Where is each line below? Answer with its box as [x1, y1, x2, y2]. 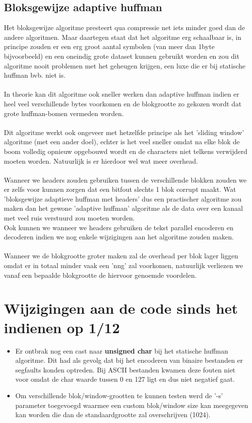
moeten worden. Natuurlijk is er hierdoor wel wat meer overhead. [4, 155, 198, 166]
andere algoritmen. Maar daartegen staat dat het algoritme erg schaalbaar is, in [4, 32, 241, 42]
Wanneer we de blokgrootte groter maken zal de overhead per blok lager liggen [4, 251, 238, 261]
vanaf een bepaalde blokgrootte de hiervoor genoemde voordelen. [4, 270, 197, 280]
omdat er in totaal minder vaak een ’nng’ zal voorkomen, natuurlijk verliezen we [4, 260, 243, 271]
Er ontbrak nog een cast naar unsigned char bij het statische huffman [15, 345, 228, 355]
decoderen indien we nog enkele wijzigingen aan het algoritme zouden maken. [4, 232, 234, 242]
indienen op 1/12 [4, 317, 120, 337]
